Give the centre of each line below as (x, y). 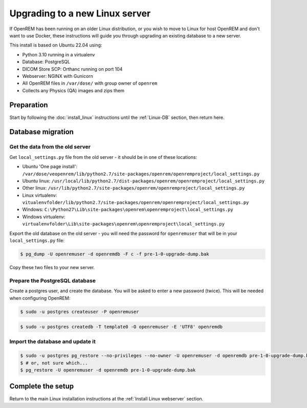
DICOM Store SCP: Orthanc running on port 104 (72, 69)
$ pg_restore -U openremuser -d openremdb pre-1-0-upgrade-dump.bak (108, 370)
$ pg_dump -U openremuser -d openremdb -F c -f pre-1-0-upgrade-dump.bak (115, 254)
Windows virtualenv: (44, 217)
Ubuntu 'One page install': (50, 167)
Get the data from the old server (50, 147)
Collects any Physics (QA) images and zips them (73, 90)
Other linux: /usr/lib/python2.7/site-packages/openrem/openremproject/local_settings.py (134, 188)
